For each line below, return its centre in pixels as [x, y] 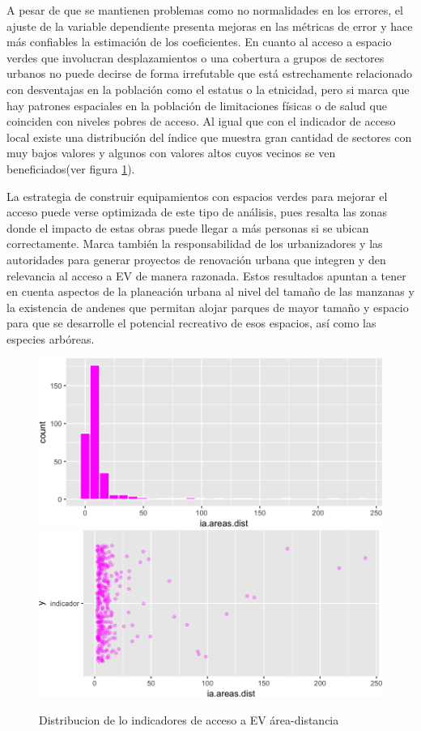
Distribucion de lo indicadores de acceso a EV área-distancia [189, 720]
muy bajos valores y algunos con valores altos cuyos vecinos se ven [171, 153]
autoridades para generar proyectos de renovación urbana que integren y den [196, 259]
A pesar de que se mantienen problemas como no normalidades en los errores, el [205, 10]
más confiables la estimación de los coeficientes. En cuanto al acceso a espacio [199, 42]
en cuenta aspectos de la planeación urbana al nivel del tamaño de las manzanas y [210, 291]
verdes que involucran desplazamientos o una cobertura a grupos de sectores [196, 57]
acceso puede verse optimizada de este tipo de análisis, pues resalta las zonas [197, 212]
